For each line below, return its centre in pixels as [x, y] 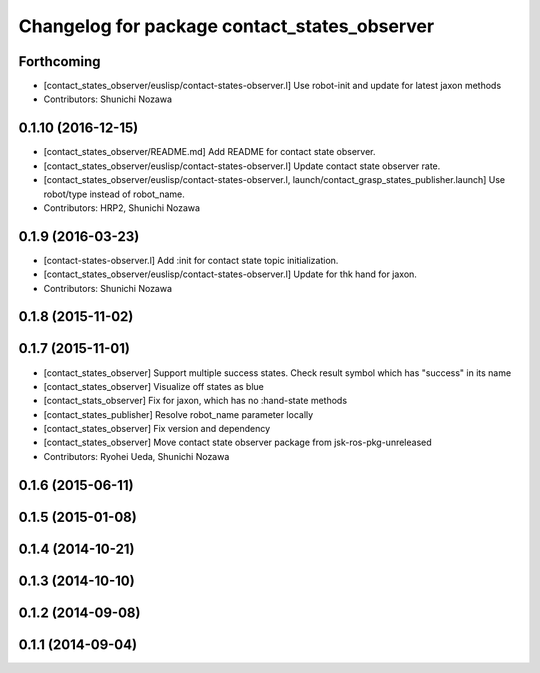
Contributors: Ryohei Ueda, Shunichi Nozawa [136, 456]
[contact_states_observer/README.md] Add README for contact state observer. [209, 152]
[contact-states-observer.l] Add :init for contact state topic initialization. [191, 260]
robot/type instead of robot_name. [114, 194]
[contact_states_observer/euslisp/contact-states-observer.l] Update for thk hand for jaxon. [230, 274]
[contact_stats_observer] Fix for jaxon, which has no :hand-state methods [195, 401]
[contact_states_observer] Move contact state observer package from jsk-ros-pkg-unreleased [237, 442]
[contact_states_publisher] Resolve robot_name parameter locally [178, 414]
